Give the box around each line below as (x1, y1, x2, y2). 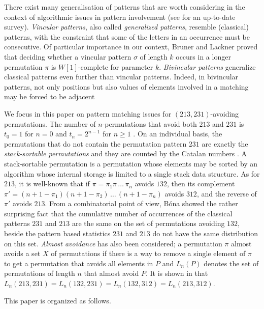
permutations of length (4, 268, 75, 278)
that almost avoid (84, 268, 139, 278)
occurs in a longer (176, 51, 231, 62)
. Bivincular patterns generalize (159, 61, 256, 72)
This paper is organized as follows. (4, 295, 111, 305)
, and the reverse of (196, 188, 257, 199)
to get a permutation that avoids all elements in (4, 258, 153, 268)
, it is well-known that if (15, 178, 90, 189)
